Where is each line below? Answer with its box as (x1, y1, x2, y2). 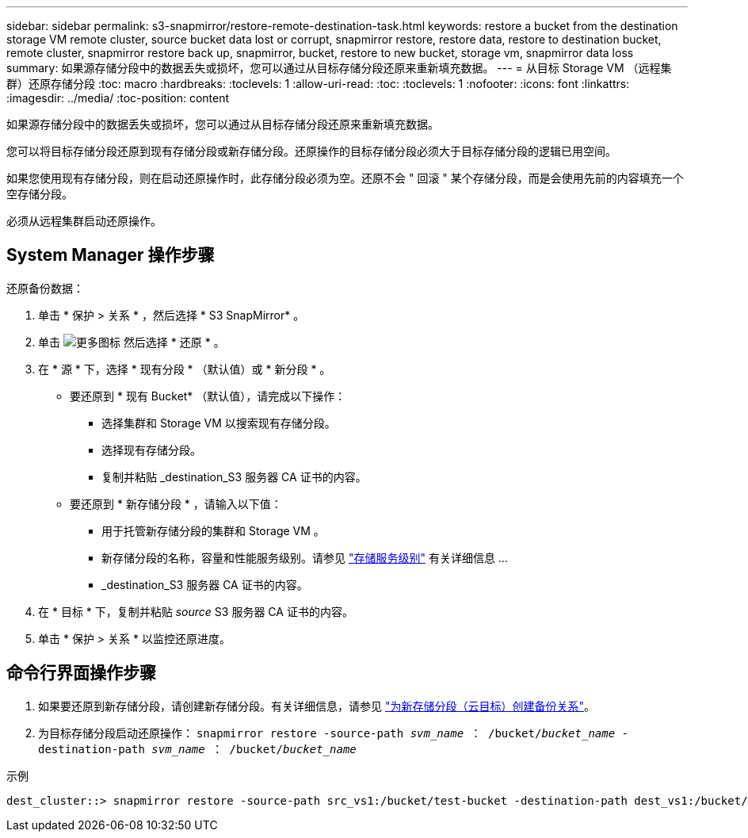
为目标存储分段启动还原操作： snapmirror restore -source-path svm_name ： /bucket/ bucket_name (38, 725, 616, 740)
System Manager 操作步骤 (6, 245, 215, 266)
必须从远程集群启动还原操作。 (6, 214, 162, 228)
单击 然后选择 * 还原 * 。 (38, 335, 225, 349)
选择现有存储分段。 (101, 442, 201, 457)
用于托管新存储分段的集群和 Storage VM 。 (101, 523, 325, 538)
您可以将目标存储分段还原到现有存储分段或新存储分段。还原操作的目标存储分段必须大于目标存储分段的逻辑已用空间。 (6, 144, 616, 158)
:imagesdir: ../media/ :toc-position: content (6, 91, 230, 105)
